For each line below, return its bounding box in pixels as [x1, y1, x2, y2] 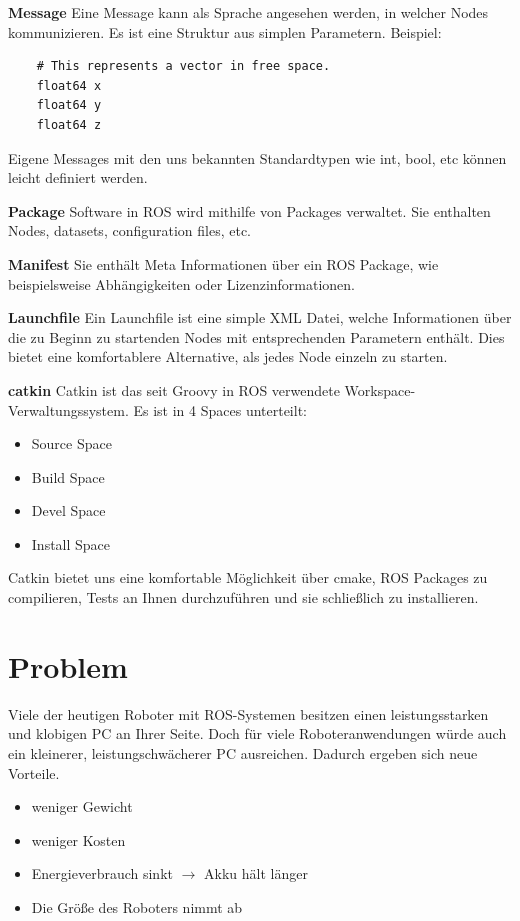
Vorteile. [8, 762, 60, 783]
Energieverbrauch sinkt [31, 863, 173, 884]
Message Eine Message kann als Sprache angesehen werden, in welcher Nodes [8, 2, 489, 22]
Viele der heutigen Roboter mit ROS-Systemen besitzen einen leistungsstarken [8, 703, 489, 724]
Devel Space [31, 500, 106, 521]
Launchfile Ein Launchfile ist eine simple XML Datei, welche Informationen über [8, 307, 512, 328]
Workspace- [344, 379, 416, 400]
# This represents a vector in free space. [36, 59, 331, 74]
